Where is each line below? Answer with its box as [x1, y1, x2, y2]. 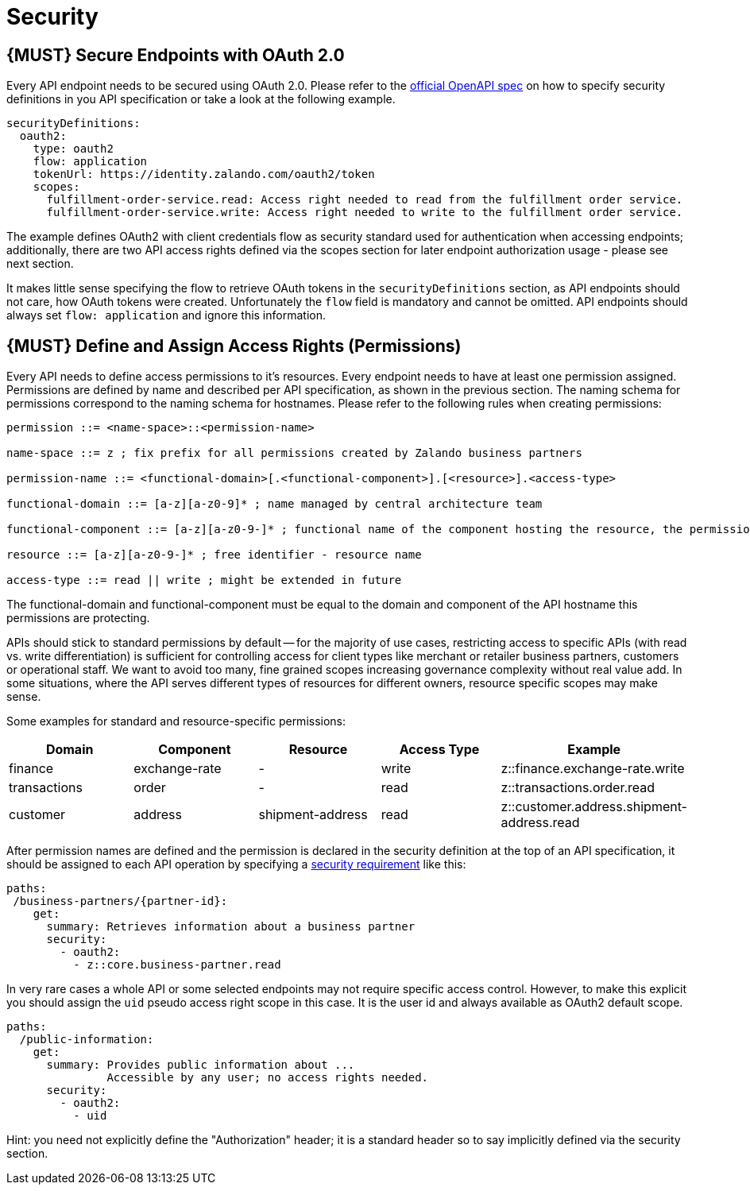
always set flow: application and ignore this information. [6, 308, 326, 323]
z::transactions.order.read [501, 779, 655, 796]
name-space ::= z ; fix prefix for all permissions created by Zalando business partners [6, 447, 582, 460]
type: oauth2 [33, 142, 114, 156]
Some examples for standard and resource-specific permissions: [6, 714, 346, 729]
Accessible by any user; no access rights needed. [106, 1071, 429, 1085]
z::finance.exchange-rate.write [501, 760, 685, 777]
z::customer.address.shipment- [501, 799, 687, 815]
